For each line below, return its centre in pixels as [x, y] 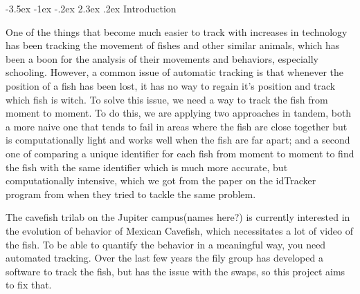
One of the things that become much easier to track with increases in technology [177, 31]
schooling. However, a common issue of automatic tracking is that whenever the [175, 72]
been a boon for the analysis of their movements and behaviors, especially [162, 58]
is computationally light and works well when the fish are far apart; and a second [178, 140]
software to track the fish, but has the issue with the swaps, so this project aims [175, 271]
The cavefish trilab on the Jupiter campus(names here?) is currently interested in [178, 217]
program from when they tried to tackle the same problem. [131, 194]
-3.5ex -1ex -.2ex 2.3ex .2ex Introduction [91, 8]
